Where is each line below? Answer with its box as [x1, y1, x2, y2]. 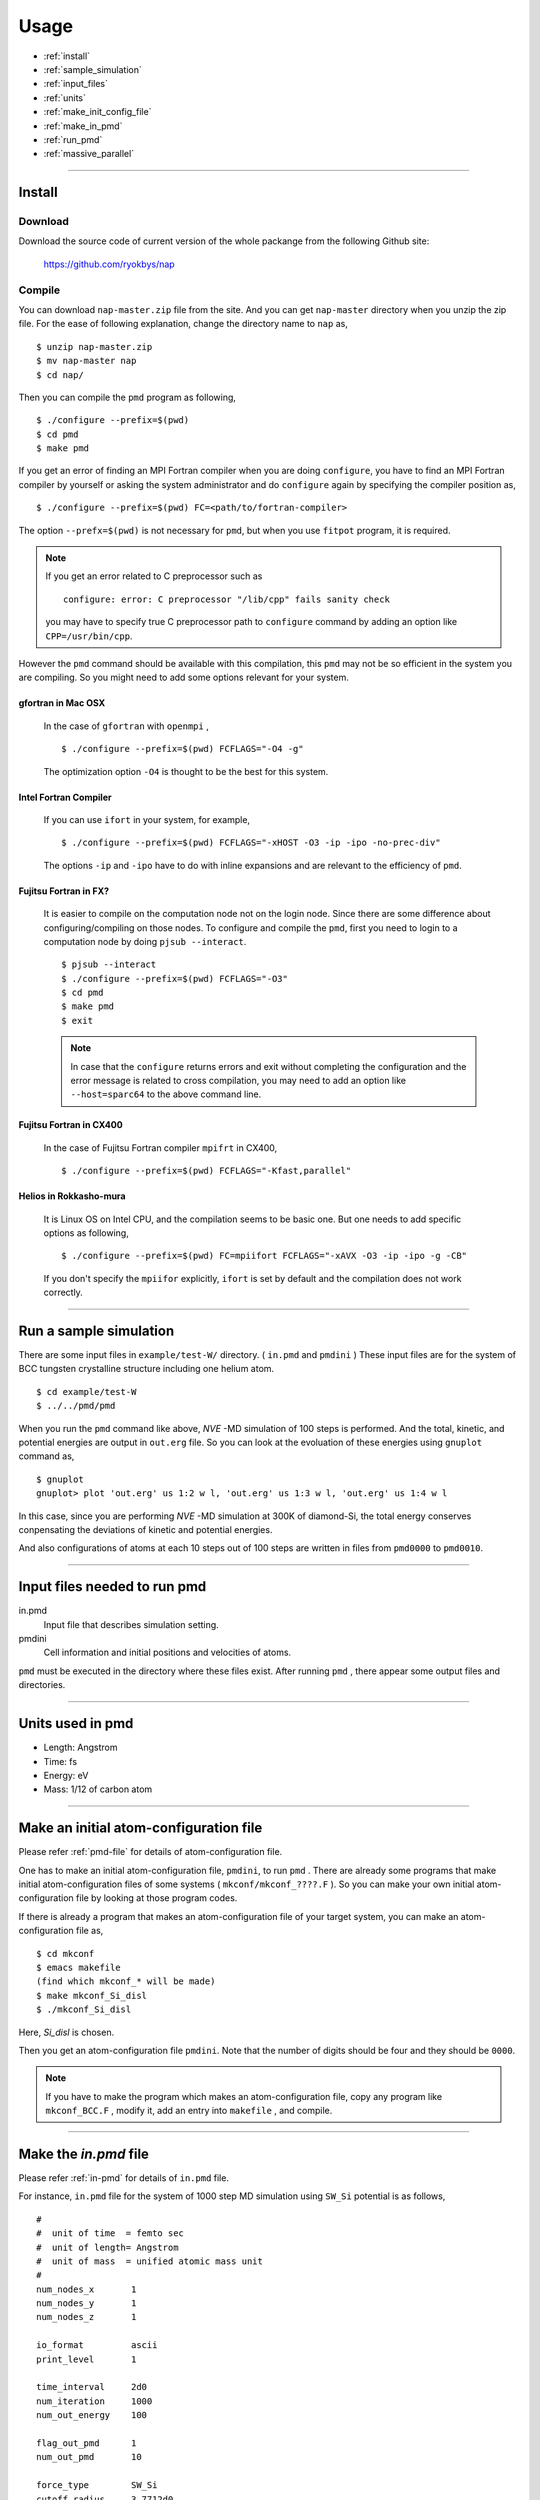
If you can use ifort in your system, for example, [43, 813, 250, 825]
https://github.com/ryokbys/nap [43, 258, 175, 270]
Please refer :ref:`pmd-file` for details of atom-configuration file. [18, 1846, 283, 1858]
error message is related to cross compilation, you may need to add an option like [70, 1075, 407, 1087]
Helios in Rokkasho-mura [18, 1190, 126, 1202]
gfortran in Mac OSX [18, 697, 106, 709]
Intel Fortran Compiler [18, 791, 112, 803]
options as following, [43, 1226, 129, 1239]
